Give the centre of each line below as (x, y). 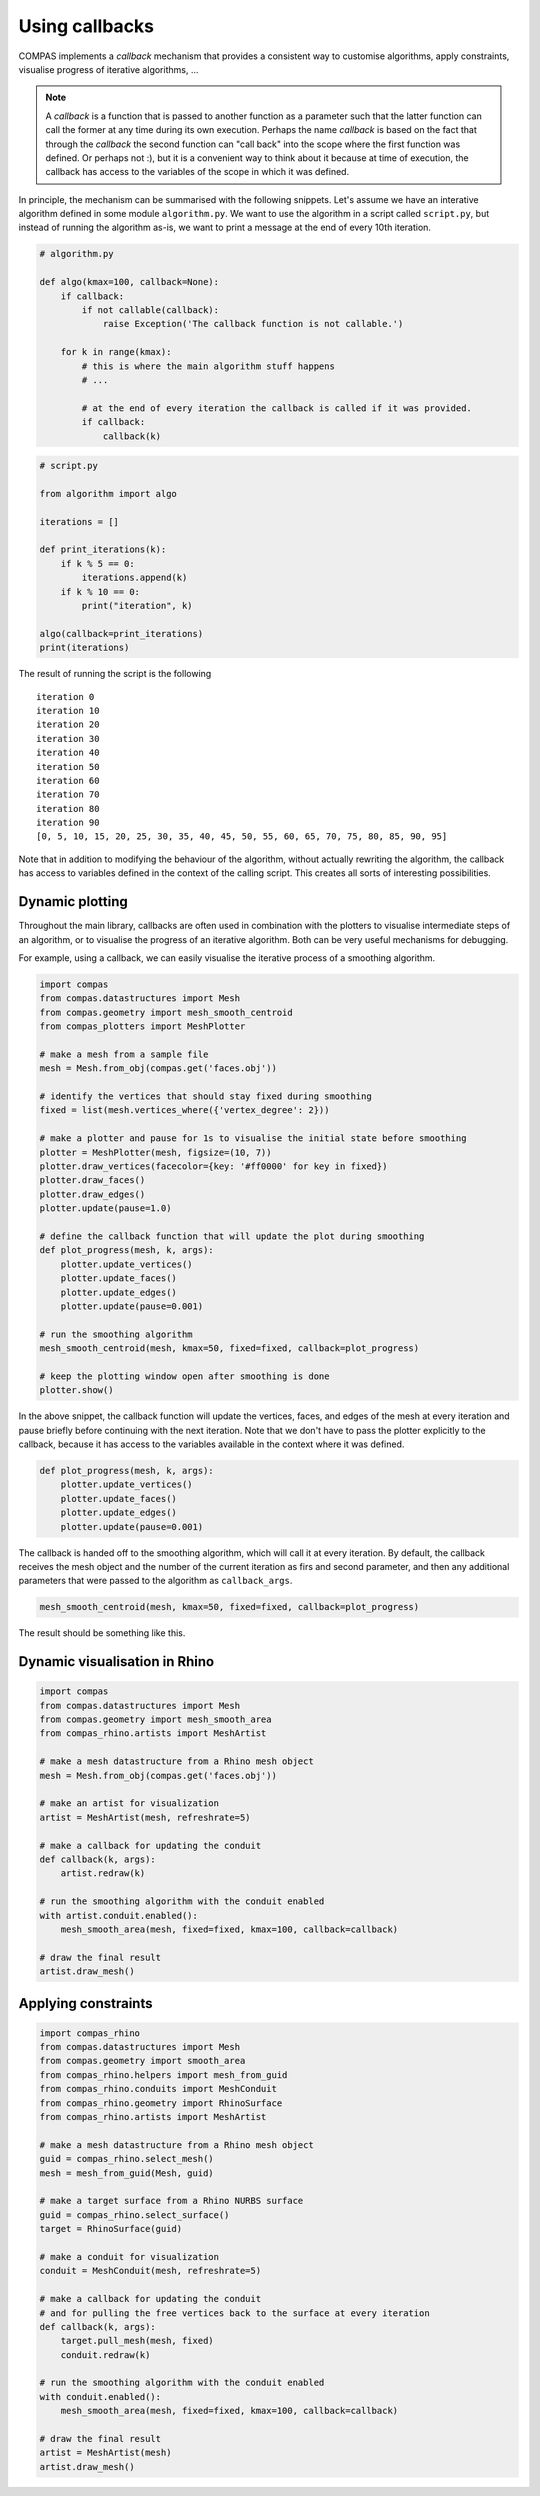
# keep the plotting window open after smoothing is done (184, 1376)
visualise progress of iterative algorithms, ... (108, 69)
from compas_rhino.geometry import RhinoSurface (161, 2103)
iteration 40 (68, 753)
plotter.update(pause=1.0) (105, 1208)
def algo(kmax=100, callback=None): (129, 282)
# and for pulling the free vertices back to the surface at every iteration (234, 2313)
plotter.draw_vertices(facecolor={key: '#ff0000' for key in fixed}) (213, 1166)
